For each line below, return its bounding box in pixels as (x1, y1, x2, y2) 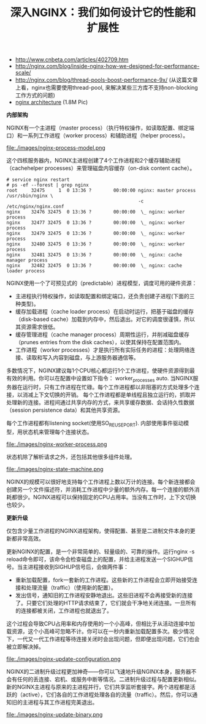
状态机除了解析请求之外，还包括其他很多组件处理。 (6, 453, 135, 460)
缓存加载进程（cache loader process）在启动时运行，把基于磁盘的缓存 (15, 308, 194, 315)
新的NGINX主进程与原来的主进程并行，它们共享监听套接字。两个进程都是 (6, 683, 190, 690)
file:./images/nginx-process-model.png (6, 144, 105, 152)
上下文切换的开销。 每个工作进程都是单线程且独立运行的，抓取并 (32, 391, 196, 398)
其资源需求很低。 (15, 323, 59, 331)
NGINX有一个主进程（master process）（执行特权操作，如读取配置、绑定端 (6, 124, 195, 132)
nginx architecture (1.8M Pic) (15, 99, 88, 106)
